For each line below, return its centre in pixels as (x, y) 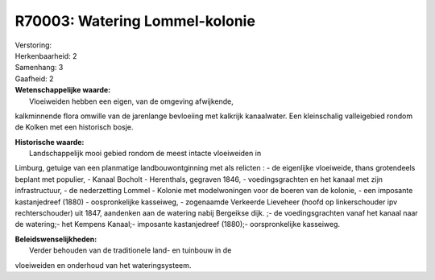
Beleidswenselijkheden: (56, 239)
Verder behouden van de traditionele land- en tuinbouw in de (130, 250)
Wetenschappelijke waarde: (63, 90)
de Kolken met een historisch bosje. (74, 127)
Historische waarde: (50, 142)
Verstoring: (33, 45)
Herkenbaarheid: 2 (46, 56)
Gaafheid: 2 (34, 78)
